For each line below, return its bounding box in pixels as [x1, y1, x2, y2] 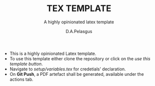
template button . [9, 61, 43, 67]
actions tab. [9, 76, 33, 82]
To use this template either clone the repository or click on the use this [9, 55, 151, 61]
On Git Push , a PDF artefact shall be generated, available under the [9, 71, 144, 77]
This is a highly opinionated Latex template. [9, 51, 96, 56]
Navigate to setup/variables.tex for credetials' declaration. [9, 66, 126, 72]
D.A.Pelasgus [65, 28, 93, 34]
